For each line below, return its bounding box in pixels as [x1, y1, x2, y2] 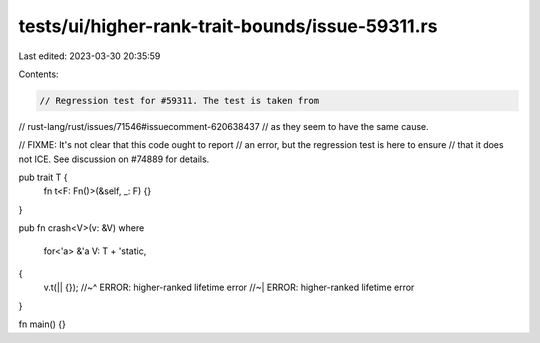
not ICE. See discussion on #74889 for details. [18, 153, 210, 165]
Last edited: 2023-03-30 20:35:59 [18, 50, 161, 62]
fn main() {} [18, 318, 67, 330]
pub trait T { [18, 171, 68, 184]
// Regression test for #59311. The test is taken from [39, 95, 320, 106]
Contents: [18, 68, 59, 80]
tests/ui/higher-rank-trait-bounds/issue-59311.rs [18, 15, 438, 37]
